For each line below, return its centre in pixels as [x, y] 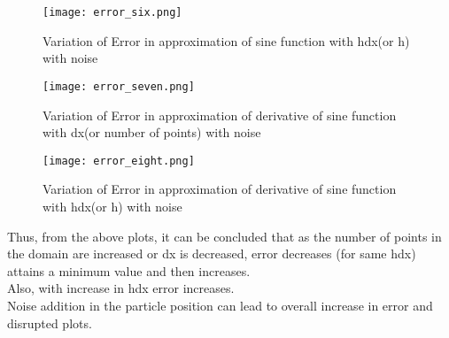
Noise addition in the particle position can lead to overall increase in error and [220, 305]
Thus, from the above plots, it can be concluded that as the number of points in [224, 236]
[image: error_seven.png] [119, 86]
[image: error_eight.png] [119, 161]
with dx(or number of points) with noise [152, 132]
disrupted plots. [50, 323]
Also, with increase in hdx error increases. [121, 288]
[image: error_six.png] [112, 12]
